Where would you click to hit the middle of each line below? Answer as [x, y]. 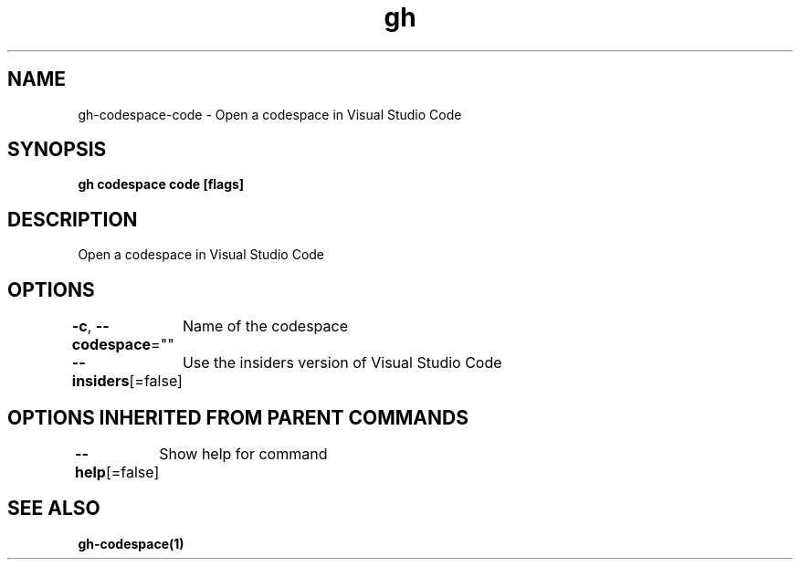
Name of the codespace [265, 326]
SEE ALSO [54, 509]
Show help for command [243, 453]
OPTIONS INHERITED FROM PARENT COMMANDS [238, 417]
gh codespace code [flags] [161, 184]
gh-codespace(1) [131, 543]
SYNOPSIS [57, 150]
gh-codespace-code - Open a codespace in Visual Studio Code [270, 114]
